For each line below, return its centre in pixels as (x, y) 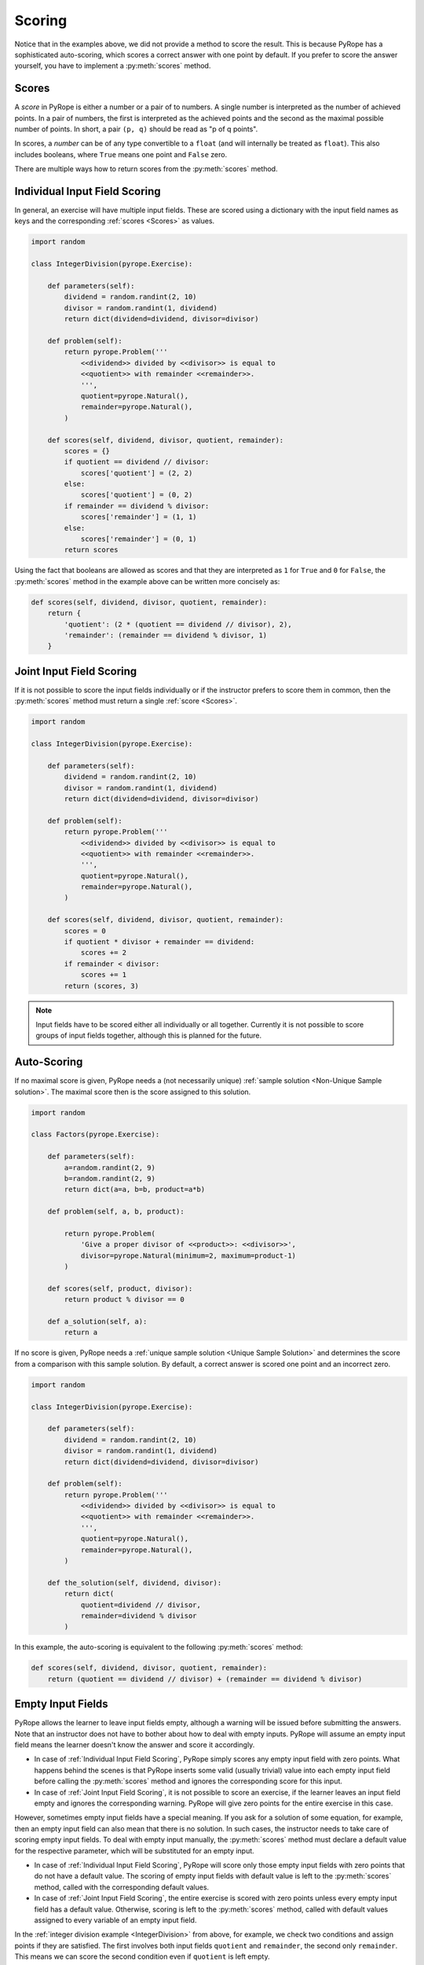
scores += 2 (104, 953)
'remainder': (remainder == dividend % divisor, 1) (166, 635)
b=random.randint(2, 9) (110, 1178)
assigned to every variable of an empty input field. (115, 1920)
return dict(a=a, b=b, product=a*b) (135, 1190)
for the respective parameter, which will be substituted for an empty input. (134, 1850)
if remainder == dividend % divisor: (137, 506)
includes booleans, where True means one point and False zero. (121, 154)
